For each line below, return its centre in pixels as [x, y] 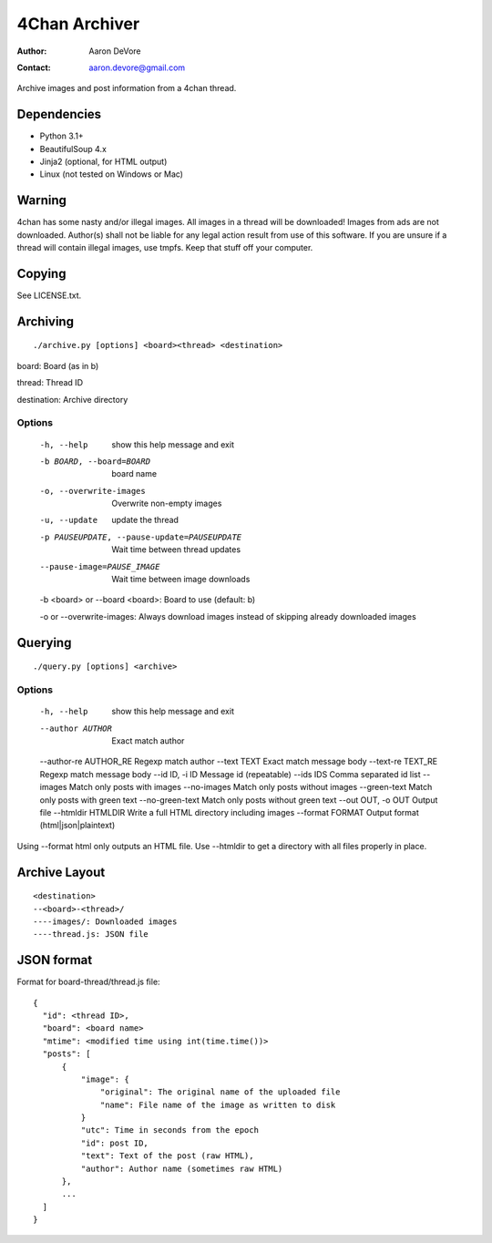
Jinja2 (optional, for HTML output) [103, 162]
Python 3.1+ [61, 136]
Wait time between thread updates [176, 550]
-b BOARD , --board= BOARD [95, 461]
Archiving [46, 321]
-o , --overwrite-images [92, 491]
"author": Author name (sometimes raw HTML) [182, 1168]
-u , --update [69, 520]
